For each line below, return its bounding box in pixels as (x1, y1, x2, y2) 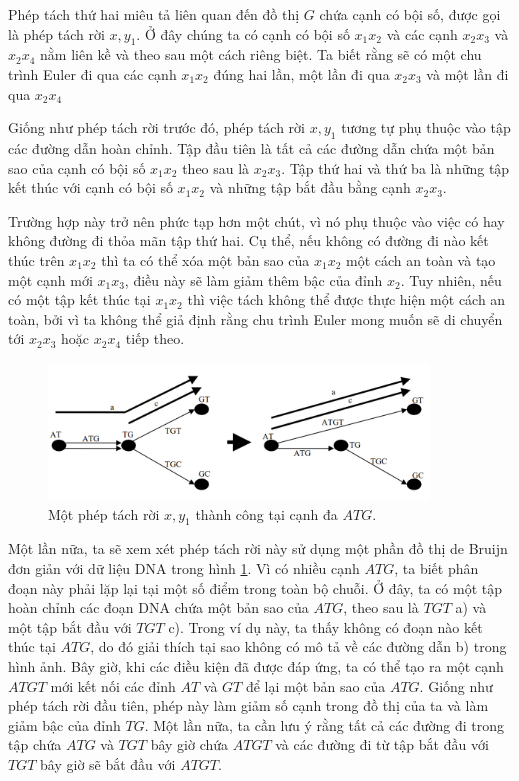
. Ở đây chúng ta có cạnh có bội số (136, 23, 350, 44)
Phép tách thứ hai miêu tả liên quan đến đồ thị (8, 4, 300, 24)
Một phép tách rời (48, 503, 160, 524)
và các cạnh (386, 23, 458, 44)
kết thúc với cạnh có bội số (8, 177, 173, 198)
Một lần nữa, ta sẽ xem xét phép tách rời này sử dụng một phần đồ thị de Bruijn (8, 538, 508, 559)
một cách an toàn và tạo (346, 249, 496, 270)
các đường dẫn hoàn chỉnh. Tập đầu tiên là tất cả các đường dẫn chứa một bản (8, 137, 495, 158)
